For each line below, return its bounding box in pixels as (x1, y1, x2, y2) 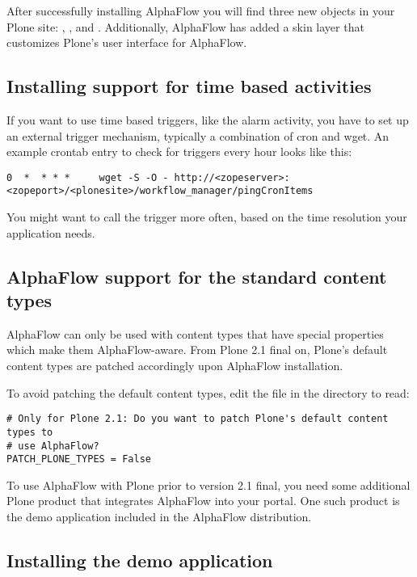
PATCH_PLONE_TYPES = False (6, 453, 151, 465)
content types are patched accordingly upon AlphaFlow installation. (6, 357, 343, 374)
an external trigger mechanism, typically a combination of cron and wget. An (6, 127, 390, 144)
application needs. (6, 224, 95, 241)
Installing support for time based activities (6, 74, 372, 99)
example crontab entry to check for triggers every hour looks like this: (6, 143, 352, 160)
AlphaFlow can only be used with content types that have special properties (6, 325, 384, 342)
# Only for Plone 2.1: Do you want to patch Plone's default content (6, 413, 389, 425)
